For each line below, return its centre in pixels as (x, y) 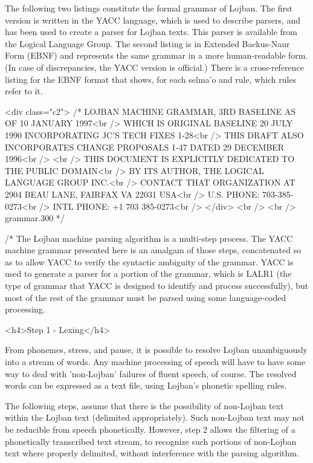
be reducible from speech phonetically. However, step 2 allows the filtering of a (150, 429)
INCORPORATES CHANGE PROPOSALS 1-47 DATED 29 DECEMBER (145, 147)
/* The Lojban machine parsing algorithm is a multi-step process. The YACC (149, 238)
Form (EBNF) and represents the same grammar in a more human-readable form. (156, 55)
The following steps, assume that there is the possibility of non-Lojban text (144, 405)
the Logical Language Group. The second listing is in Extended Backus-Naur (147, 43)
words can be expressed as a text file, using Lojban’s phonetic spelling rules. (146, 385)
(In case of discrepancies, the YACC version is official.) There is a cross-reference (155, 67)
